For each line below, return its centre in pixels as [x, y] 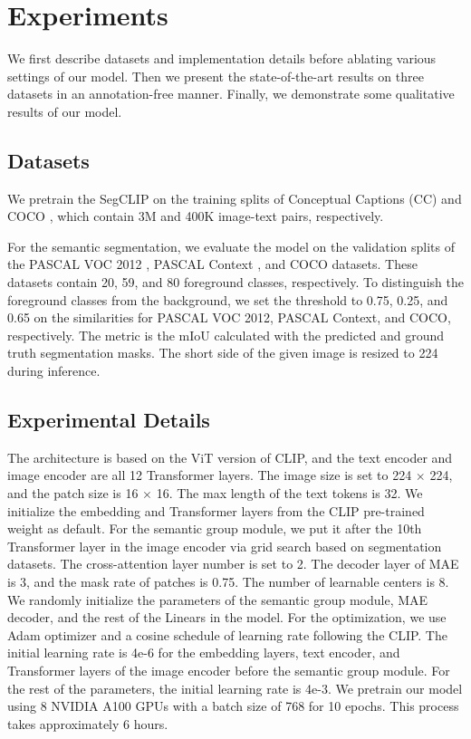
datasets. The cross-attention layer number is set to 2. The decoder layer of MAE [233, 564]
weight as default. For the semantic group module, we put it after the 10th [215, 528]
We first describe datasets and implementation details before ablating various [222, 58]
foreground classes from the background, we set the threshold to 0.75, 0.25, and [228, 299]
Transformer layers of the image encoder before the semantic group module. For [229, 670]
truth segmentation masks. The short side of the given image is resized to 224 [223, 353]
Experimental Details [109, 420]
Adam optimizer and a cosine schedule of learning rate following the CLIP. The [227, 634]
